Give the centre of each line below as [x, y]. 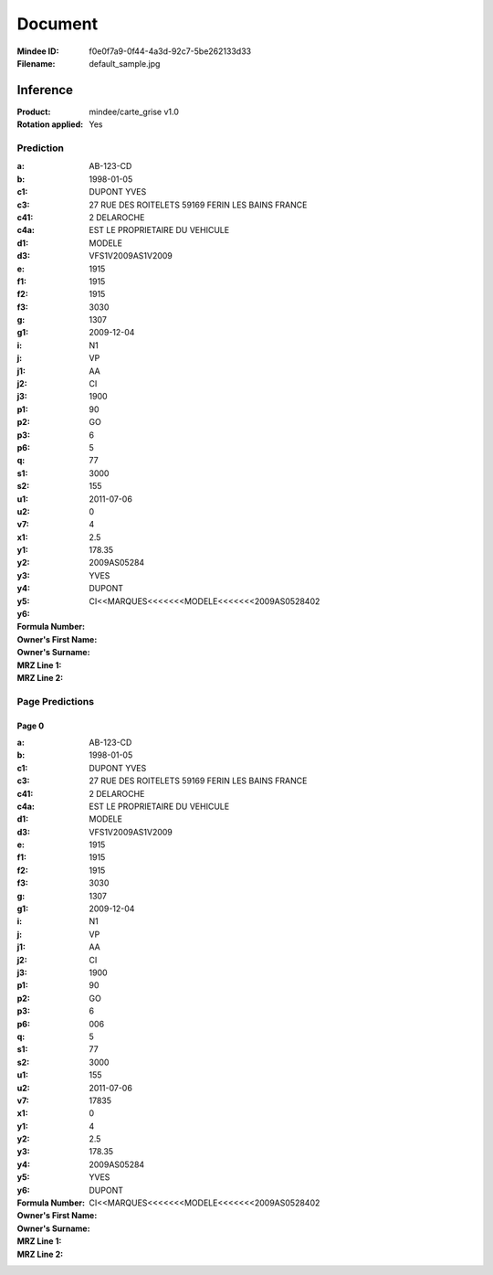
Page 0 [31, 726]
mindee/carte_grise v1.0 [134, 112]
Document [58, 24]
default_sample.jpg [125, 63]
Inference [45, 90]
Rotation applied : [50, 124]
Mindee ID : [38, 51]
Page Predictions [56, 701]
